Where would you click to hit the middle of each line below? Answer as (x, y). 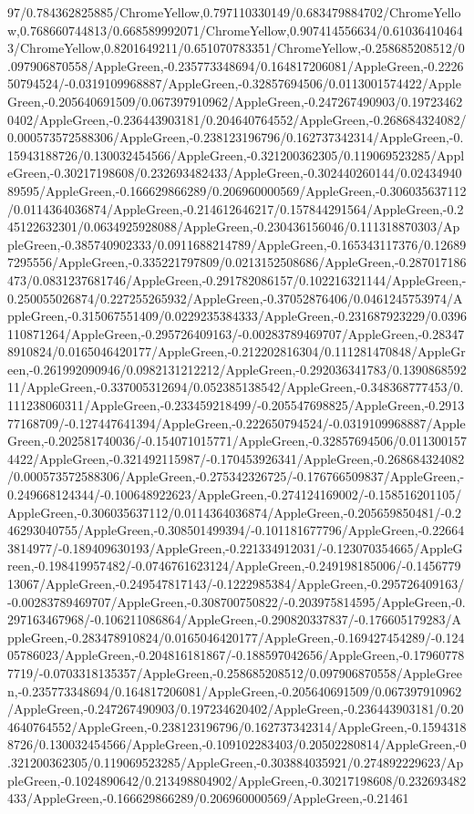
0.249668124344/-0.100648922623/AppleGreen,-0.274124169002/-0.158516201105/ (235, 495)
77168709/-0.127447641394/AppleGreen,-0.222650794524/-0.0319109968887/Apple (237, 422)
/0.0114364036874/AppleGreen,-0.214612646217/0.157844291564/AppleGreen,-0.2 (236, 208)
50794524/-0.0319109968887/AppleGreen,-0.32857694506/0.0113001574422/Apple (234, 83)
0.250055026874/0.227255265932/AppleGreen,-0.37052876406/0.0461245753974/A (235, 298)
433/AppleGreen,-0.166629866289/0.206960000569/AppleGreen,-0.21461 (208, 798)
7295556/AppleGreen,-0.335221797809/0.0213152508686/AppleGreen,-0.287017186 (237, 262)
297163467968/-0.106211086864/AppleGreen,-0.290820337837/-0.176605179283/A (234, 619)
